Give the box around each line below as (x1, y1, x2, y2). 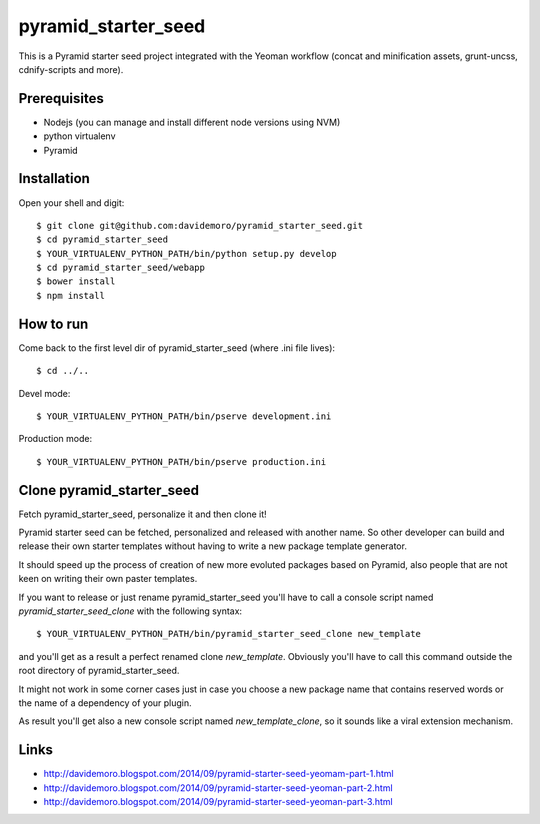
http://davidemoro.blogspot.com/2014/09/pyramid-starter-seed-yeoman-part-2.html (43, 781, 394, 794)
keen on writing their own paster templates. (18, 573, 198, 585)
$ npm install (36, 290, 105, 301)
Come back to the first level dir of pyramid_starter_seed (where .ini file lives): (18, 341, 335, 354)
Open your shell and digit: (18, 196, 125, 209)
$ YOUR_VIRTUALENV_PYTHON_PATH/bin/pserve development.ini (36, 410, 332, 422)
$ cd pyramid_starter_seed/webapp (36, 262, 205, 274)
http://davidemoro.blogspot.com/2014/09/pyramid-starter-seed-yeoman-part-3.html (43, 796, 394, 808)
